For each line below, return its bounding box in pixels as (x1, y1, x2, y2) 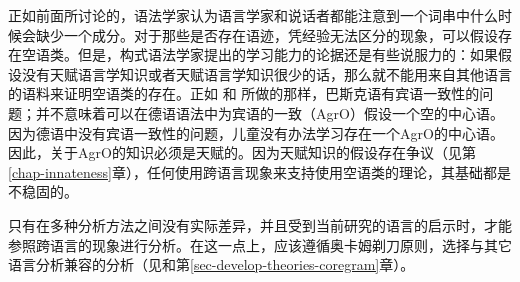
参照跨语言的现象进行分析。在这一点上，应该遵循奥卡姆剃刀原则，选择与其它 (8, 234, 512, 255)
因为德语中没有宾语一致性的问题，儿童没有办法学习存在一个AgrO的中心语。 (8, 122, 504, 143)
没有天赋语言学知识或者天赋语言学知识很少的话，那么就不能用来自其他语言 (21, 63, 512, 84)
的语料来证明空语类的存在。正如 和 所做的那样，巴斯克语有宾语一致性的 (8, 83, 480, 104)
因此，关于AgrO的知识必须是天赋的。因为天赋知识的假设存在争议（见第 (8, 142, 476, 163)
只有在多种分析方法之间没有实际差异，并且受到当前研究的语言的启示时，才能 (8, 214, 512, 235)
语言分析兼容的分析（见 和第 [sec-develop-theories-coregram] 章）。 (8, 254, 415, 275)
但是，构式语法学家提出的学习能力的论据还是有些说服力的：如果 (77, 44, 498, 65)
